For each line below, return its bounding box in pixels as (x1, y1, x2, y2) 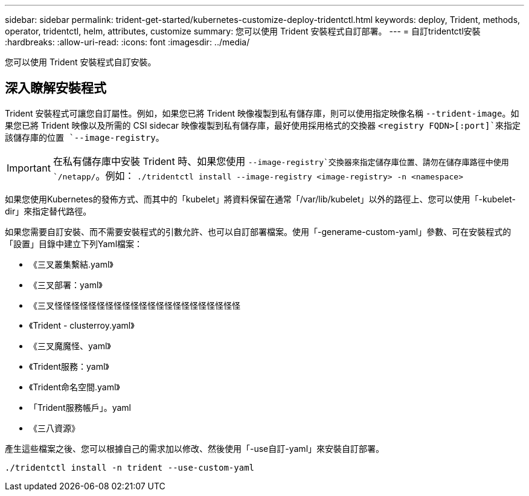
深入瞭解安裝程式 (5, 80, 106, 96)
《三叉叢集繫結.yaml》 (29, 259, 114, 269)
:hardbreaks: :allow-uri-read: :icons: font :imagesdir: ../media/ (5, 37, 250, 47)
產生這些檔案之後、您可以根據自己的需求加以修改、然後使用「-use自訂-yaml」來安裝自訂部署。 (5, 443, 385, 454)
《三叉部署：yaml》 (29, 279, 103, 290)
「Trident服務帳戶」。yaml (29, 402, 131, 413)
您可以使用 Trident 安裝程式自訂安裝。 (5, 57, 156, 67)
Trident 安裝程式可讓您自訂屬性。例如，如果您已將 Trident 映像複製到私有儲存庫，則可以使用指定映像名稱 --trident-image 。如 (5, 108, 519, 118)
